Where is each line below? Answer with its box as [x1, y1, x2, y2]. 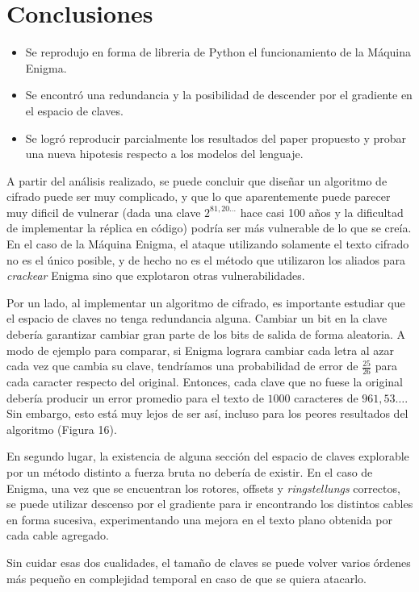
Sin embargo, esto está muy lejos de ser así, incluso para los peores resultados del [6, 405, 409, 422]
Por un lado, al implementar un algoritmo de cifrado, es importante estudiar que [6, 294, 405, 311]
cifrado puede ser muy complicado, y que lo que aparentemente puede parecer [6, 188, 391, 205]
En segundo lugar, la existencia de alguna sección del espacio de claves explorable [6, 448, 409, 465]
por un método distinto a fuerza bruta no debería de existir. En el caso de [6, 464, 373, 481]
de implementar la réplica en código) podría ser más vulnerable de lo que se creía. [6, 219, 412, 236]
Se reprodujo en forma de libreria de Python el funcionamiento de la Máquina [25, 44, 412, 60]
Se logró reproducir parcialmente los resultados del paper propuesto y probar [25, 129, 407, 146]
